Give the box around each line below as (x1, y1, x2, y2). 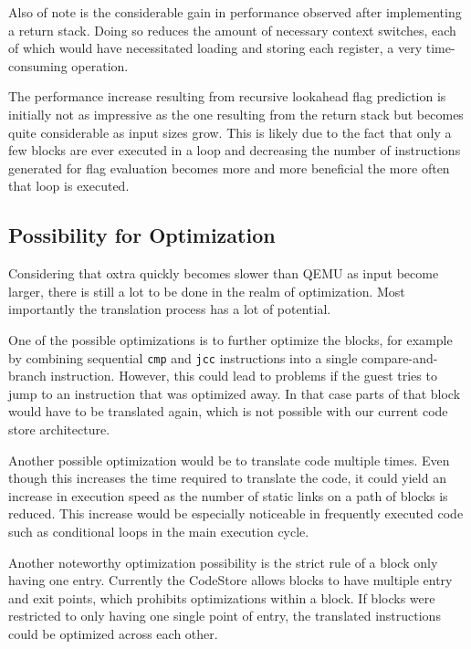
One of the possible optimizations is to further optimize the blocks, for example (8, 330, 453, 349)
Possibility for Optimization (8, 221, 276, 249)
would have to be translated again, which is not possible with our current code (8, 402, 448, 421)
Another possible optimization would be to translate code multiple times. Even (8, 450, 450, 469)
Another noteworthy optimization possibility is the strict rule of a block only (8, 552, 438, 571)
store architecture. (8, 419, 110, 438)
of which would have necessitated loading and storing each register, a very (8, 38, 423, 58)
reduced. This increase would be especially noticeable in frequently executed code (8, 504, 464, 523)
